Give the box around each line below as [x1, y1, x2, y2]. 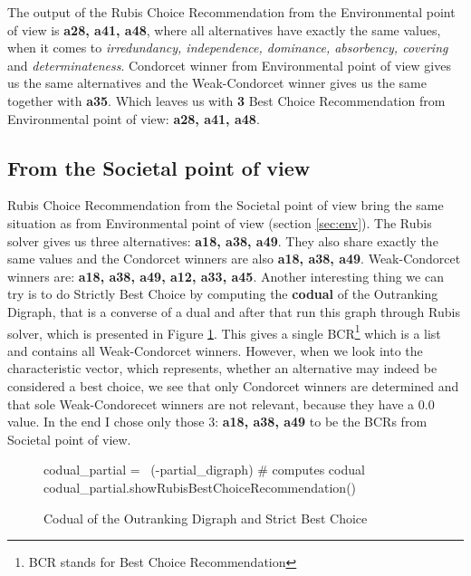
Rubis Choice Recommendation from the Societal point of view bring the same [7, 196, 444, 215]
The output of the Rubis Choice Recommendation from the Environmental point [7, 3, 456, 21]
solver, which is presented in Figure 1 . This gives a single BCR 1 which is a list [7, 321, 441, 342]
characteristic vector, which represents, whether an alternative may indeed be [7, 359, 437, 378]
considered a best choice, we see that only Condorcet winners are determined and [7, 376, 459, 395]
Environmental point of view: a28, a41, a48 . [7, 109, 260, 128]
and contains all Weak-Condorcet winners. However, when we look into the [7, 341, 423, 360]
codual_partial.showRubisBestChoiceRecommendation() [43, 477, 357, 496]
